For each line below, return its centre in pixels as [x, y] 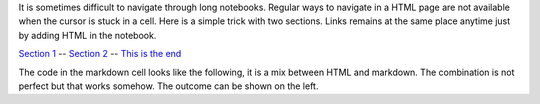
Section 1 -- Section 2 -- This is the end [100, 54]
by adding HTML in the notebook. [87, 35]
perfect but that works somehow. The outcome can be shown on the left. [168, 86]
